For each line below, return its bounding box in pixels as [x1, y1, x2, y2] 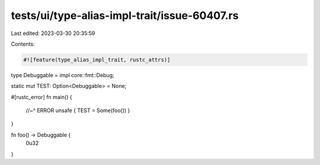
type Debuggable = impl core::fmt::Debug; [11, 71, 115, 78]
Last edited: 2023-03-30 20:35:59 [11, 30, 95, 37]
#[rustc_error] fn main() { [11, 93, 72, 100]
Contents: [11, 40, 35, 47]
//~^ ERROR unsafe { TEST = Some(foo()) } [25, 107, 130, 114]
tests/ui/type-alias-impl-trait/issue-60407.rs [11, 9, 239, 22]
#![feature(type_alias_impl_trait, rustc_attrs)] [23, 56, 171, 63]
